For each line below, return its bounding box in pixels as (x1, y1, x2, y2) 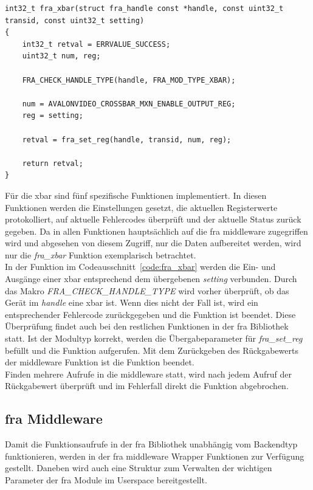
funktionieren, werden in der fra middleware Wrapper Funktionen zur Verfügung (5, 449, 304, 462)
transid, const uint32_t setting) (5, 16, 145, 25)
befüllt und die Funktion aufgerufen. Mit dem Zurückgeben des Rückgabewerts (5, 343, 298, 356)
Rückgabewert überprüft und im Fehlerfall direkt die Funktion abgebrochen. (5, 379, 289, 392)
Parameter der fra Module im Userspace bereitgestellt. (5, 473, 207, 486)
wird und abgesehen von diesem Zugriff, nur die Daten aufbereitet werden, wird (5, 236, 301, 249)
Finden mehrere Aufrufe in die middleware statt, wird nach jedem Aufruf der (5, 367, 292, 380)
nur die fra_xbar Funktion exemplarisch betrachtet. (5, 248, 196, 261)
